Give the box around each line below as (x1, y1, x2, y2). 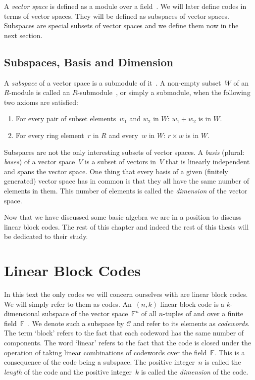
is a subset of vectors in (85, 156, 156, 167)
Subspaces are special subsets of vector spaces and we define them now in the (4, 20, 239, 31)
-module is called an (9, 87, 70, 97)
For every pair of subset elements (15, 113, 116, 124)
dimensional (4, 308, 40, 319)
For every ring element (15, 130, 84, 140)
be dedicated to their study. (4, 231, 88, 241)
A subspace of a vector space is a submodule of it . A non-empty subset (4, 77, 221, 88)
